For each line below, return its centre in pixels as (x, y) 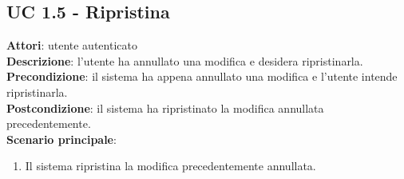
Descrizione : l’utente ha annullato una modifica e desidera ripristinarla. (185, 60)
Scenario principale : (61, 139)
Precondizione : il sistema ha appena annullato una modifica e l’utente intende (202, 76)
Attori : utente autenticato (72, 45)
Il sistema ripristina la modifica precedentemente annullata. (170, 166)
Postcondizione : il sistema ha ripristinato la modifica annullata (165, 107)
